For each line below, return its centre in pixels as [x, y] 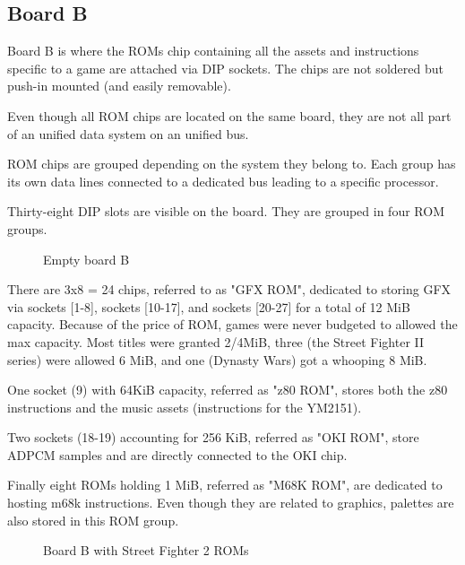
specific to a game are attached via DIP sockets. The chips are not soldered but [225, 68]
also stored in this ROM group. [93, 520]
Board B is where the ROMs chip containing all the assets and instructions [213, 51]
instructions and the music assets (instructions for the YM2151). [185, 407]
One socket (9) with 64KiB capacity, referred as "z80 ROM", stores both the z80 [228, 390]
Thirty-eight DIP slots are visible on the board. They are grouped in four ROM [226, 211]
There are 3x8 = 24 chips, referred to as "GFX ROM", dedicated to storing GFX [229, 289]
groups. [27, 228]
